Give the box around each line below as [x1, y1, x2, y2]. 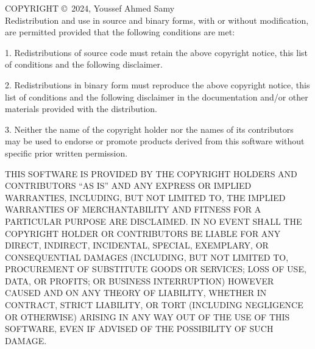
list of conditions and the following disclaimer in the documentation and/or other [5, 90, 308, 103]
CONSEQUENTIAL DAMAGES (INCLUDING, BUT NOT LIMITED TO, [5, 250, 289, 263]
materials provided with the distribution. [5, 102, 157, 115]
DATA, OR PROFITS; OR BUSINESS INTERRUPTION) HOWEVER [5, 274, 274, 287]
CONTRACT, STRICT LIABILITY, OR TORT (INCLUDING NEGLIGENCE [5, 298, 303, 311]
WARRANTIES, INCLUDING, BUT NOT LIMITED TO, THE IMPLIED [5, 191, 286, 203]
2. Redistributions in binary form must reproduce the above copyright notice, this [5, 78, 310, 91]
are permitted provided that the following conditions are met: [5, 26, 235, 38]
